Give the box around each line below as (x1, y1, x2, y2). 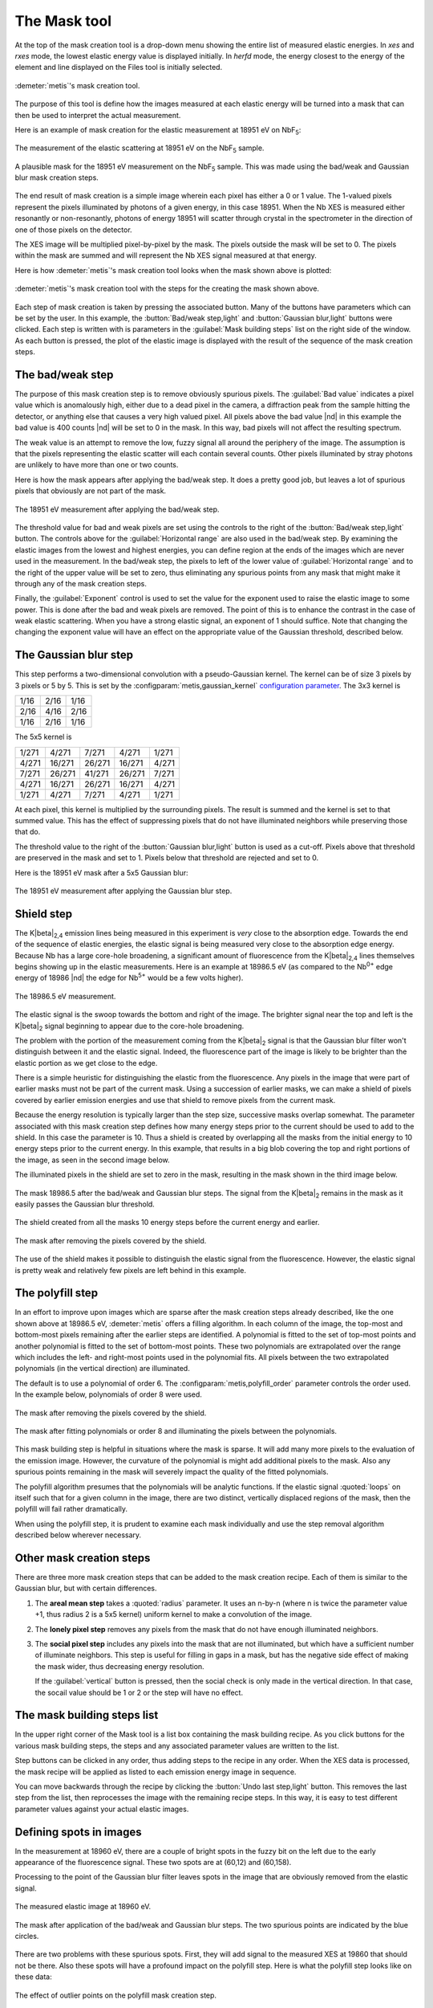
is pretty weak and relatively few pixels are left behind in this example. (14, 1265, 246, 1275)
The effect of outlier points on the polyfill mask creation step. (14, 1990, 216, 2000)
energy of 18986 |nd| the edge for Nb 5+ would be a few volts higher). (14, 972, 244, 983)
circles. (14, 1932, 39, 1941)
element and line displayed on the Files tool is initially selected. (14, 63, 223, 72)
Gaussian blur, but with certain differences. (14, 1583, 157, 1594)
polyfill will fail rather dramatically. (14, 1504, 128, 1514)
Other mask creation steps (14, 1551, 151, 1565)
